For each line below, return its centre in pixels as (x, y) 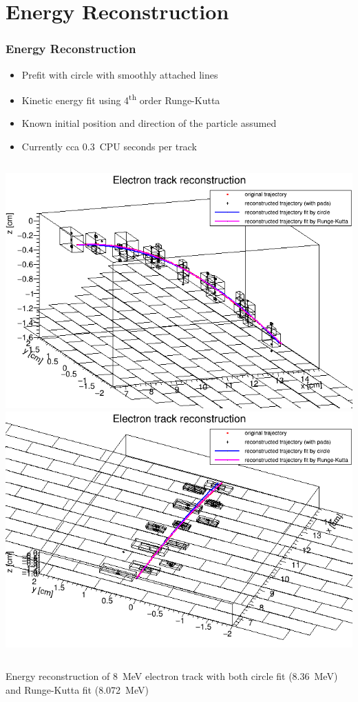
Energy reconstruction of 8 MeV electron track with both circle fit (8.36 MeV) (172, 676)
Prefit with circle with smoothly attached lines (120, 74)
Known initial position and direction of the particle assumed (149, 123)
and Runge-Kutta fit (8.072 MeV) (77, 690)
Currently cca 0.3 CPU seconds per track (109, 147)
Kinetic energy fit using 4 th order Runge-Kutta (121, 99)
